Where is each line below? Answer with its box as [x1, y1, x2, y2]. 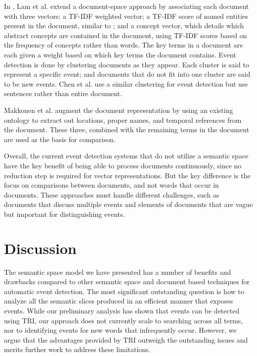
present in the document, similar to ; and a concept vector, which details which [4, 20, 244, 31]
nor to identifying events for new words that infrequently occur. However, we [4, 325, 237, 335]
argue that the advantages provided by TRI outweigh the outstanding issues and [4, 334, 248, 345]
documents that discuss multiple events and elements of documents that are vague [4, 199, 253, 209]
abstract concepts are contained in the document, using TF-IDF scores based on [4, 30, 247, 40]
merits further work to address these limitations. [4, 344, 151, 355]
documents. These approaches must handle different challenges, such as [4, 189, 219, 200]
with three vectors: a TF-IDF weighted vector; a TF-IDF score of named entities [4, 10, 248, 21]
